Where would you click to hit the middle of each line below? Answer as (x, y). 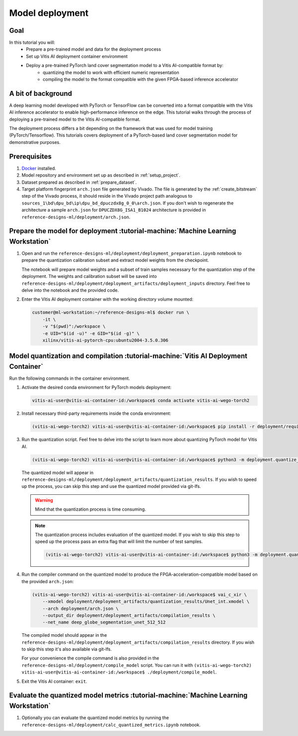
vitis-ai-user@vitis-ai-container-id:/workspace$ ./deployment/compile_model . (119, 672)
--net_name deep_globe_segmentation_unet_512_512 (104, 622)
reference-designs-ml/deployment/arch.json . (76, 217)
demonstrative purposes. (35, 142)
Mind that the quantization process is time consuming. (90, 509)
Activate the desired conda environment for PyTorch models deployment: (96, 388)
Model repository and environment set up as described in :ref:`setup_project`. (101, 175)
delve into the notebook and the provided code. (70, 290)
